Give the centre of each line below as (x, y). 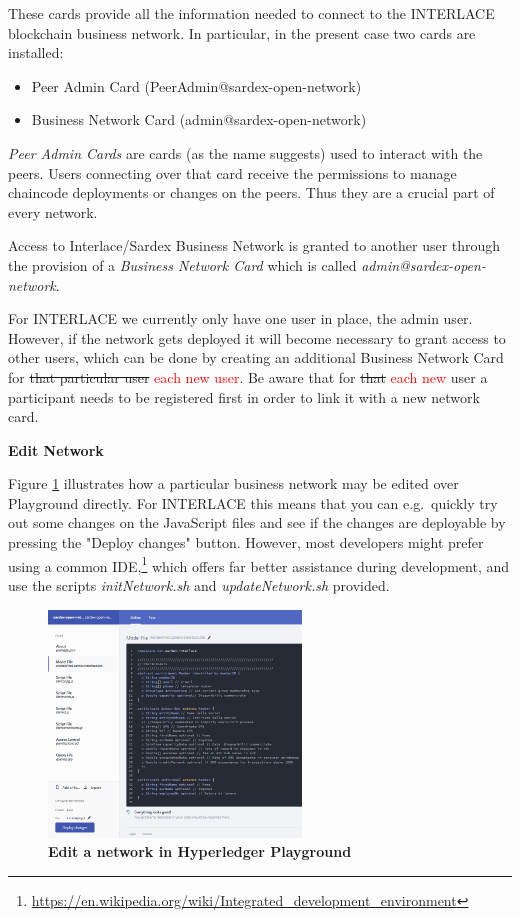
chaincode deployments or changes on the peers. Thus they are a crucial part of (251, 192)
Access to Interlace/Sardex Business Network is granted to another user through (254, 245)
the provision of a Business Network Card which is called (182, 264)
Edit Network (56, 449)
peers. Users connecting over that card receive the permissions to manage (232, 172)
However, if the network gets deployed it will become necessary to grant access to (257, 337)
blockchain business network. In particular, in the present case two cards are (242, 32)
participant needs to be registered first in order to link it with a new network (244, 396)
